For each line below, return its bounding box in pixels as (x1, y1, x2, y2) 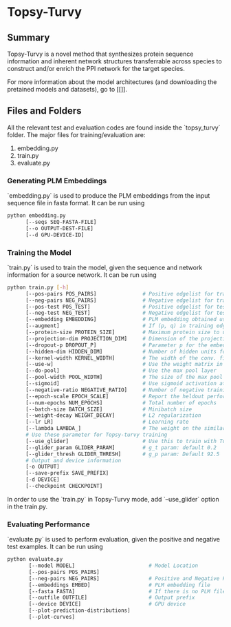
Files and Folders (7, 105, 82, 117)
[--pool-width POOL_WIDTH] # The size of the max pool (25, 373, 223, 381)
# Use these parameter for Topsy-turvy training (25, 431, 168, 438)
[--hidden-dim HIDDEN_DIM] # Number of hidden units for (25, 348, 229, 355)
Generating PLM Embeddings (7, 176, 107, 185)
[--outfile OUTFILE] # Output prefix (28, 594, 195, 602)
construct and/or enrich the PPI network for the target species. (7, 65, 186, 72)
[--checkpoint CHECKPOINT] (25, 483, 103, 490)
